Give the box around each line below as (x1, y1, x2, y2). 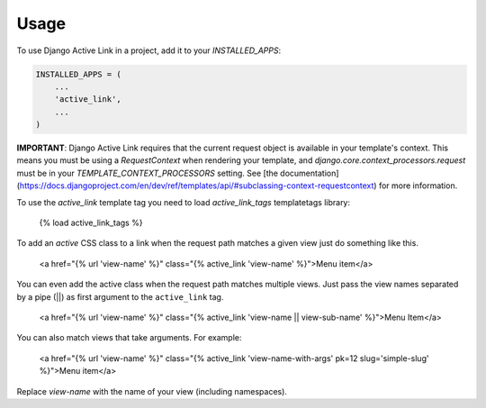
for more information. (378, 180, 458, 191)
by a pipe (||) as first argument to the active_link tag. (16, 291, 224, 302)
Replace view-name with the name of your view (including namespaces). (16, 385, 288, 396)
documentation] (280, 168, 339, 178)
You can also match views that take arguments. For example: (16, 332, 242, 343)
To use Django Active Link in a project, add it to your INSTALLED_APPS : (16, 45, 282, 56)
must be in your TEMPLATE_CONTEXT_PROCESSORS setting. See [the (16, 168, 279, 178)
